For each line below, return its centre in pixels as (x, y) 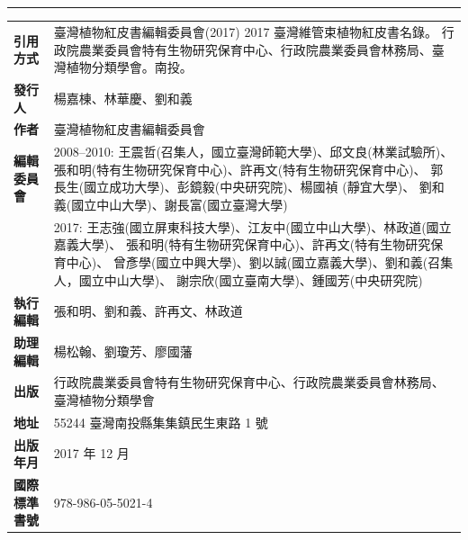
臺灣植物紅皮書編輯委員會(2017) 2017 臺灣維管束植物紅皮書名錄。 (246, 31)
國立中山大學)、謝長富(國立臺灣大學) (180, 205)
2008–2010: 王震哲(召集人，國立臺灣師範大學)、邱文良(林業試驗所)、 (253, 152)
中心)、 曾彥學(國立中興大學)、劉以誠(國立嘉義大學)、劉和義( (247, 262)
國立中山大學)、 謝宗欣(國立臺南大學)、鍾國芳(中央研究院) (251, 279)
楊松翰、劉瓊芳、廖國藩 (123, 351)
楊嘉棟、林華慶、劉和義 (123, 98)
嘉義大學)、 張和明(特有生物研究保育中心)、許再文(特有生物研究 (242, 244)
